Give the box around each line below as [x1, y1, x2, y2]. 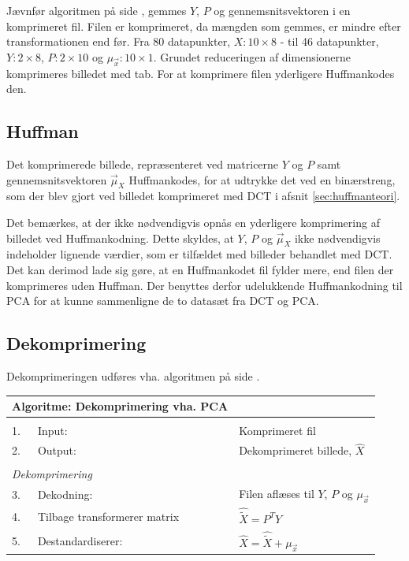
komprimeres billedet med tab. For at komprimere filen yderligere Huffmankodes [6, 65, 395, 81]
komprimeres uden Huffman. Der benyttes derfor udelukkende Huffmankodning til [6, 277, 403, 293]
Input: [37, 422, 68, 439]
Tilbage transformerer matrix [37, 507, 180, 524]
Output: [37, 442, 76, 459]
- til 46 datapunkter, [280, 33, 379, 50]
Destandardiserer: [37, 532, 123, 548]
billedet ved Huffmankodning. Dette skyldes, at [6, 229, 234, 246]
